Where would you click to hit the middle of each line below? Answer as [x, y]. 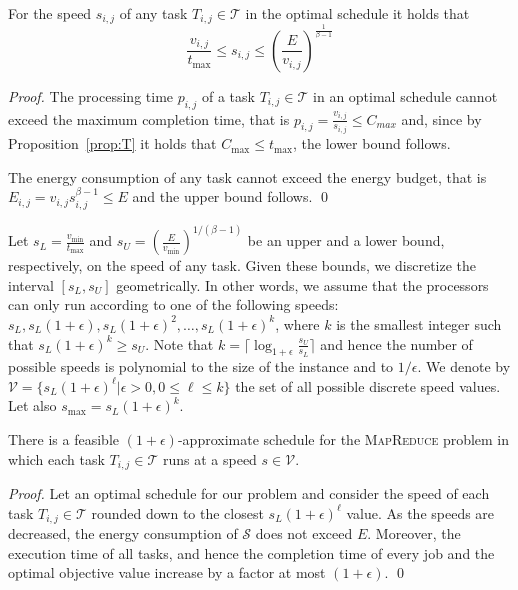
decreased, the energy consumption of [123, 533]
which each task [56, 458]
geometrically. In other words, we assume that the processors [302, 284]
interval [31, 284]
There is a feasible [64, 439]
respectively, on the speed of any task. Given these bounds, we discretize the [242, 265]
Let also [32, 405]
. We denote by [464, 366]
